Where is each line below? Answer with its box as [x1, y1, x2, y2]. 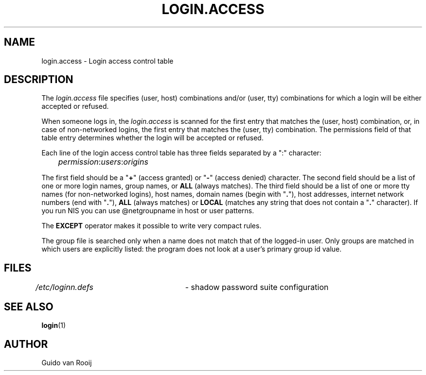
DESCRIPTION [4, 73, 73, 86]
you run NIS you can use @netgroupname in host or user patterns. [41, 206, 254, 215]
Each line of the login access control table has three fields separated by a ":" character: [41, 149, 321, 157]
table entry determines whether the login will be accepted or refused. [41, 134, 264, 142]
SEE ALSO [4, 300, 53, 313]
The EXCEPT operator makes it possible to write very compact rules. [41, 222, 262, 230]
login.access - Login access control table [41, 56, 174, 65]
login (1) [41, 321, 66, 330]
